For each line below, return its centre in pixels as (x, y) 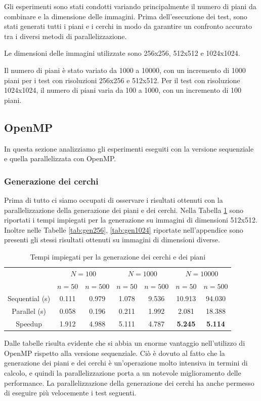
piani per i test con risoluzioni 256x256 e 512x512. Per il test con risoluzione (122, 80)
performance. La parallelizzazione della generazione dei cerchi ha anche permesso (129, 382)
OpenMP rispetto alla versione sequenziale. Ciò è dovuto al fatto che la (115, 353)
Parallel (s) (29, 311)
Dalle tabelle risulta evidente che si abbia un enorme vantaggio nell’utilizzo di (125, 343)
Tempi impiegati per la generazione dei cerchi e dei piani (118, 256)
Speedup (29, 324)
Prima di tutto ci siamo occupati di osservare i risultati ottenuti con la (114, 199)
